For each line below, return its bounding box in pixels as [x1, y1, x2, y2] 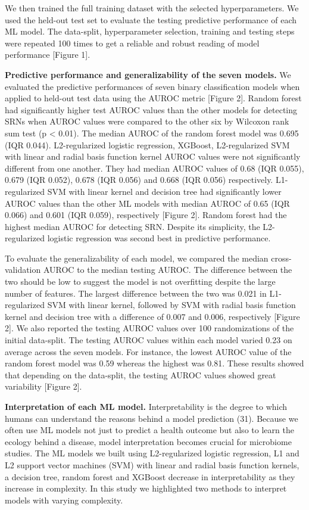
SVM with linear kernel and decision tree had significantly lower [47, 185, 282, 197]
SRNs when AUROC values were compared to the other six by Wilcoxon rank [5, 115, 289, 128]
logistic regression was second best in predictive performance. [47, 232, 271, 244]
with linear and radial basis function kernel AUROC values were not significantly [5, 150, 301, 163]
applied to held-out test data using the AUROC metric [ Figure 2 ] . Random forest [5, 92, 302, 104]
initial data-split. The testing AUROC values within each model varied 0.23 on [5, 334, 292, 346]
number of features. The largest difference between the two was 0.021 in [5, 287, 267, 299]
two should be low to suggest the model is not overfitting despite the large [5, 275, 276, 288]
